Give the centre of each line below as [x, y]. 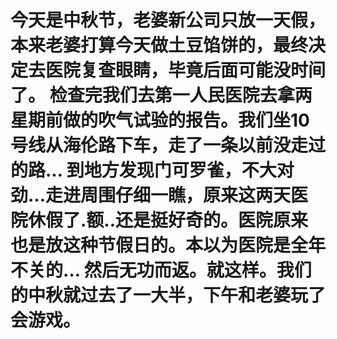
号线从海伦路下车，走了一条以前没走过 [168, 145]
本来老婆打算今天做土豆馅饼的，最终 [159, 45]
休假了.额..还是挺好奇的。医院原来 [168, 220]
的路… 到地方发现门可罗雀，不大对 [152, 170]
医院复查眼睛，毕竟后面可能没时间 [186, 70]
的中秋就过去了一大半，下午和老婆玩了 [168, 295]
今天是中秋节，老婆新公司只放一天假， [168, 20]
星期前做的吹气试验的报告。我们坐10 [160, 120]
